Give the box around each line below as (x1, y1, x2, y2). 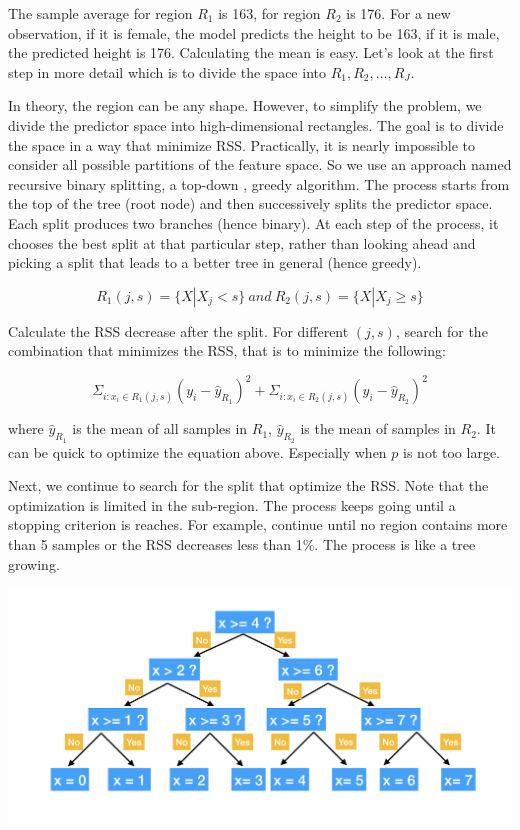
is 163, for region (218, 3, 321, 23)
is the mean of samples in (300, 418, 456, 439)
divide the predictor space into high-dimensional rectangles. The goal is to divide (8, 114, 504, 135)
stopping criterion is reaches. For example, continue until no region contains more (8, 514, 508, 535)
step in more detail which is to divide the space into (8, 61, 326, 82)
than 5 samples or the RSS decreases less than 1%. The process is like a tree (8, 533, 476, 554)
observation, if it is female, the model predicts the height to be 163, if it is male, (8, 22, 500, 43)
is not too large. (403, 441, 500, 462)
